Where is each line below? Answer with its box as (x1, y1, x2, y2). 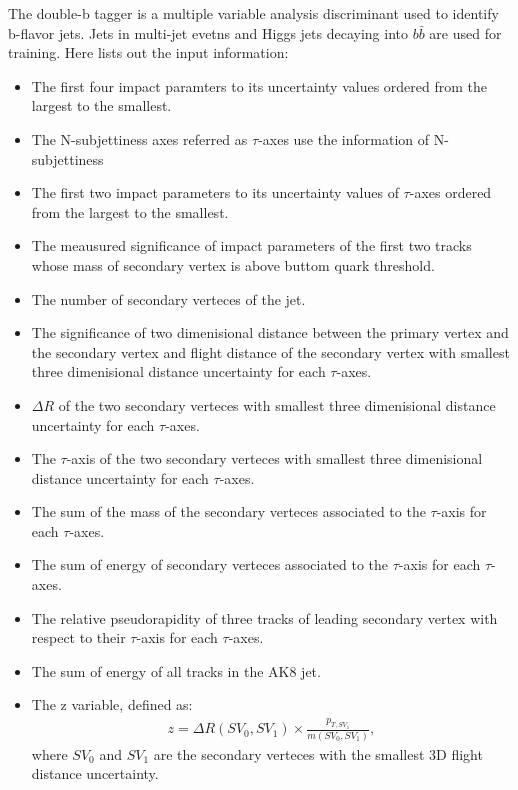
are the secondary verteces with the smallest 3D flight (153, 743, 483, 764)
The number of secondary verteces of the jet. (31, 288, 306, 309)
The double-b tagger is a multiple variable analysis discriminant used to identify (8, 3, 499, 23)
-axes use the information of (258, 128, 430, 149)
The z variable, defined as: (31, 694, 193, 715)
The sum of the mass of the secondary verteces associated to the (31, 501, 426, 522)
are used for (429, 22, 502, 43)
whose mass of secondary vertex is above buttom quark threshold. (31, 254, 435, 275)
